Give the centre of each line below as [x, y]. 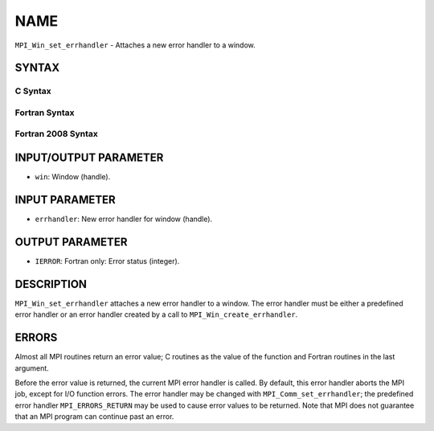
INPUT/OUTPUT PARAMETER [89, 158]
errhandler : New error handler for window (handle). [124, 219]
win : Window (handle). [73, 177]
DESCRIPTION [51, 284]
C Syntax [33, 91]
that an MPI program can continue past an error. [94, 417]
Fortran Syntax [45, 113]
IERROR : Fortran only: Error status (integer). [107, 261]
